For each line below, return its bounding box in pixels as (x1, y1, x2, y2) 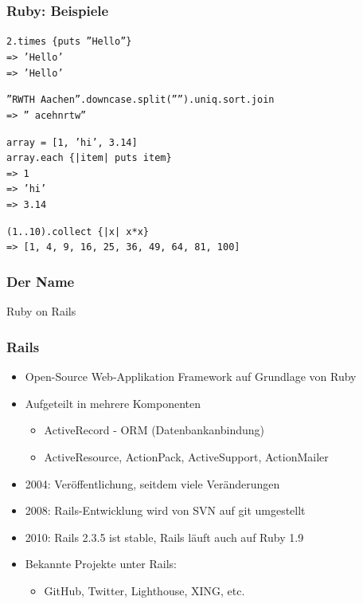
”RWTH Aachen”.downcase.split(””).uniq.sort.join (6, 94, 275, 106)
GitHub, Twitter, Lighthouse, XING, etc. (44, 582, 245, 598)
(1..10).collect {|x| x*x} (6, 226, 149, 237)
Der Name (6, 272, 75, 292)
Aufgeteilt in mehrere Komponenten (25, 394, 201, 411)
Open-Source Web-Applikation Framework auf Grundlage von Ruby (25, 368, 357, 385)
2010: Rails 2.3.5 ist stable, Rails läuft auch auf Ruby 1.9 (25, 528, 304, 545)
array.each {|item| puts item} (6, 152, 172, 164)
